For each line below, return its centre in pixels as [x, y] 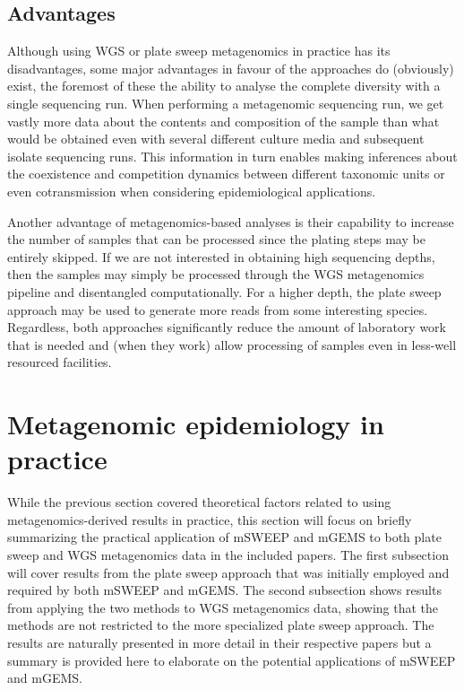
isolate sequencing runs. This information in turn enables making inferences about [232, 156]
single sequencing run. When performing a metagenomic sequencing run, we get [226, 103]
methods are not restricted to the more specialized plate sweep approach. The [221, 625]
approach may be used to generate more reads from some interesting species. [218, 309]
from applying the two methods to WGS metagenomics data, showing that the [223, 607]
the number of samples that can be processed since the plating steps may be [216, 239]
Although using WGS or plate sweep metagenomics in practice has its [199, 51]
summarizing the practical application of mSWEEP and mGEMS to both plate [224, 537]
